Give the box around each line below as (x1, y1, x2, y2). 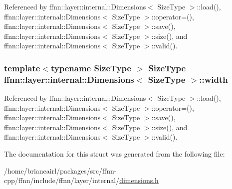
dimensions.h (119, 175, 159, 186)
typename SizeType (50, 61, 132, 74)
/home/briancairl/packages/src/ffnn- (4, 165, 117, 176)
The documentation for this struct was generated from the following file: (4, 149, 225, 159)
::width (199, 73, 228, 85)
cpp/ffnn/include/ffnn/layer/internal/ (4, 175, 120, 186)
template (4, 61, 40, 74)
